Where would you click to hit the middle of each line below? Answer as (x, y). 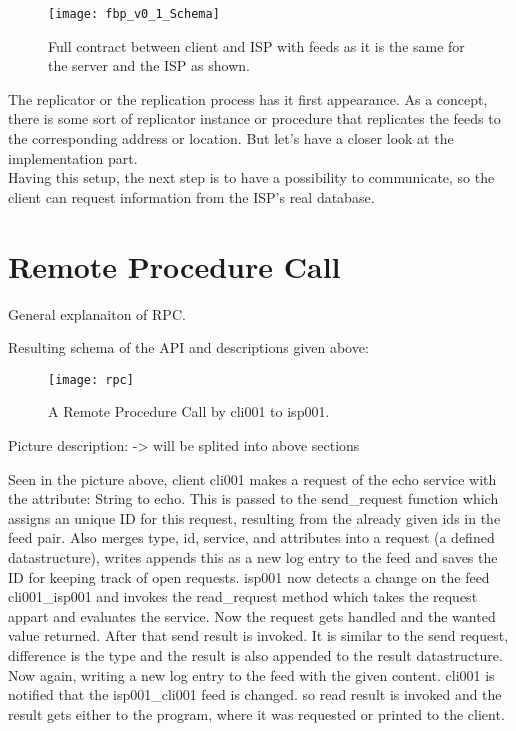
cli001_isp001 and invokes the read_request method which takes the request (243, 596)
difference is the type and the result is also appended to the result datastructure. (255, 654)
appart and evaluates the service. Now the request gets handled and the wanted (252, 615)
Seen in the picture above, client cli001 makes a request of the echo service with (252, 478)
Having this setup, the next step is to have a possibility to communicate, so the (251, 177)
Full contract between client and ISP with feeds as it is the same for (256, 45)
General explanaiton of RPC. (97, 313)
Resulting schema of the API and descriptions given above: (188, 347)
